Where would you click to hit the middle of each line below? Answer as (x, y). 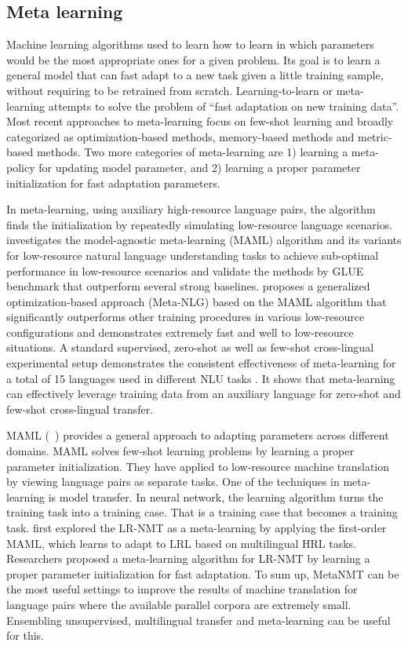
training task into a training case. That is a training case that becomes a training (202, 512)
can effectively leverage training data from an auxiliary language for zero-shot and (204, 394)
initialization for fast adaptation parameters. (113, 182)
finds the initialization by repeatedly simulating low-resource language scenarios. (200, 224)
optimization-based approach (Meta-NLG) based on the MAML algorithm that (197, 301)
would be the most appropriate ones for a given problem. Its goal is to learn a (193, 59)
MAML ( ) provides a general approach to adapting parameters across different (198, 435)
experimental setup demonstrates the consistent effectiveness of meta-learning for (201, 363)
